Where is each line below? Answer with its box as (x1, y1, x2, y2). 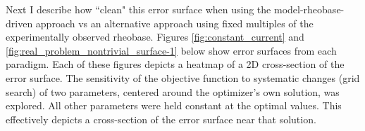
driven (6, 15, 33, 30)
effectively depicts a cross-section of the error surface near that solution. (6, 111, 316, 126)
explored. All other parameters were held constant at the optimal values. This (6, 98, 342, 113)
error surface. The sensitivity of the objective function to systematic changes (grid (6, 70, 360, 85)
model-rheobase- (273, 2, 345, 16)
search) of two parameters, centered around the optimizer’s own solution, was (6, 84, 340, 99)
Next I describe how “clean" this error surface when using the (6, 2, 271, 16)
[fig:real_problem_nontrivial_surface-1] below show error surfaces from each (6, 43, 337, 57)
